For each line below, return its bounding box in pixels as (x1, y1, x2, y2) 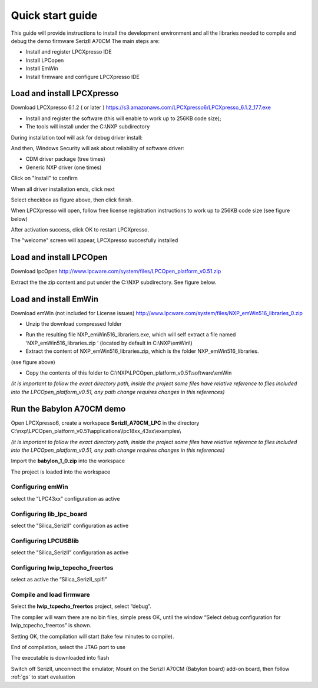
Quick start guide (11, 9, 98, 22)
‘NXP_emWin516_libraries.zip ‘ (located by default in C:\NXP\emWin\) (25, 339, 193, 346)
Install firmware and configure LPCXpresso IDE (25, 73, 140, 80)
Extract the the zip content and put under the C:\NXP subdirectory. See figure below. (11, 279, 217, 286)
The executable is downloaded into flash (11, 654, 110, 661)
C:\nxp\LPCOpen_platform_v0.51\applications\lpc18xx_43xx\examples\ (11, 428, 181, 435)
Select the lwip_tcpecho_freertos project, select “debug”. (11, 603, 152, 610)
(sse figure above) (11, 358, 55, 365)
